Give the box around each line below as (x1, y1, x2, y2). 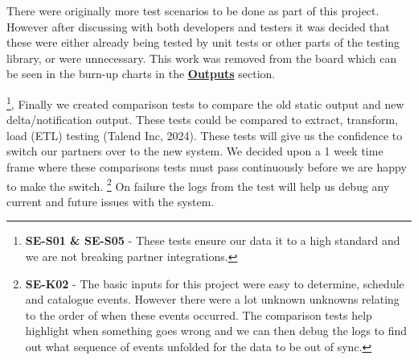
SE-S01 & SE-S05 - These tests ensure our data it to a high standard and (25, 232, 400, 249)
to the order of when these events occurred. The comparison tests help (25, 306, 372, 323)
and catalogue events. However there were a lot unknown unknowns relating (25, 291, 400, 308)
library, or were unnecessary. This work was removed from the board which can (6, 49, 397, 66)
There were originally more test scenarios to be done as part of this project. (6, 2, 379, 19)
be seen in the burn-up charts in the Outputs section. (6, 65, 276, 82)
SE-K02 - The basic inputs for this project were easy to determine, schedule (25, 275, 404, 292)
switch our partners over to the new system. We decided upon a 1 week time (6, 143, 383, 159)
